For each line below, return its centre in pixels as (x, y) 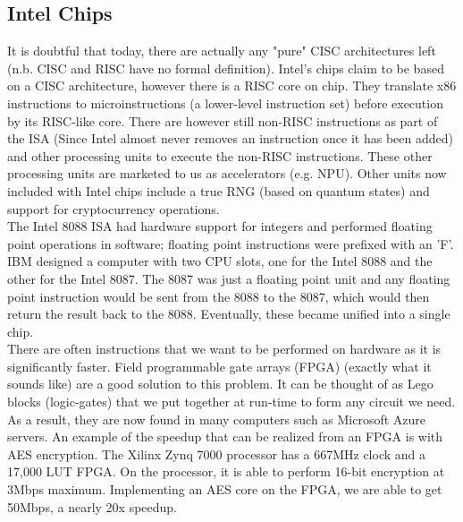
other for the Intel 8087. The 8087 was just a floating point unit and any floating (229, 278)
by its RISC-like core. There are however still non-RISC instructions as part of (223, 120)
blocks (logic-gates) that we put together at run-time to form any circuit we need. (231, 402)
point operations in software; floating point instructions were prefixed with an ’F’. (231, 243)
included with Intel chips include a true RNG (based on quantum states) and (219, 190)
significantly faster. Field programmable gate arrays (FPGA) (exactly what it (219, 366)
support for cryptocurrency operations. (114, 208)
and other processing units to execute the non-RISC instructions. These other (220, 155)
